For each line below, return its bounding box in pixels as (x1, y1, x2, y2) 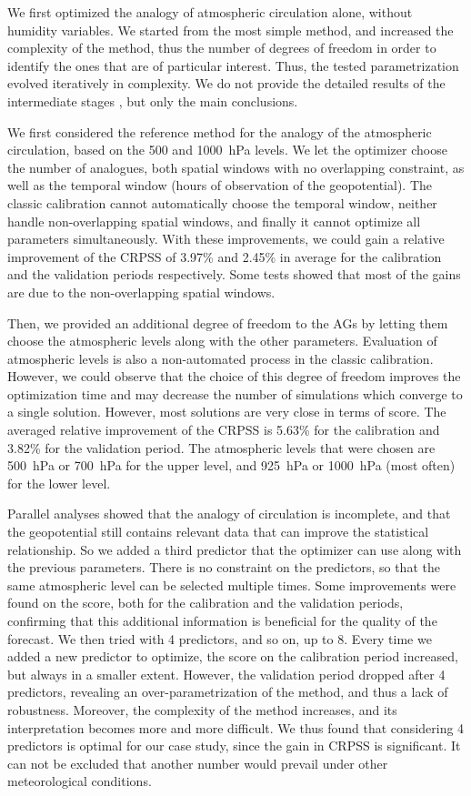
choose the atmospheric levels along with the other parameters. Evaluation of (7, 331, 437, 350)
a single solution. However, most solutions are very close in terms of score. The (7, 402, 446, 421)
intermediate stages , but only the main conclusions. (7, 91, 298, 110)
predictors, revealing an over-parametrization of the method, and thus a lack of (7, 682, 448, 701)
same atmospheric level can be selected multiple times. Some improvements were (7, 575, 456, 594)
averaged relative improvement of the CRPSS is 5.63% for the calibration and (7, 420, 440, 439)
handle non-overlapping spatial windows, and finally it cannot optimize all (7, 211, 421, 230)
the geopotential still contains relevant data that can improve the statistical (7, 522, 429, 541)
